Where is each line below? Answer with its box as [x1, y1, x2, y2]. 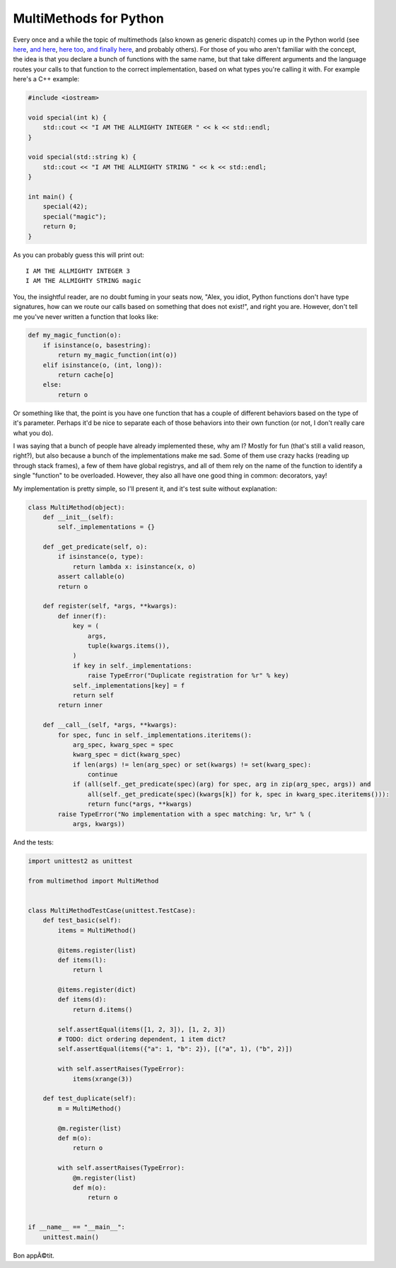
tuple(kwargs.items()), [87, 642, 170, 650]
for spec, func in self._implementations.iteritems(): [57, 731, 252, 739]
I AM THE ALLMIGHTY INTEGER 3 [25, 267, 131, 275]
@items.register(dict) [57, 986, 137, 994]
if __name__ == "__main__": [28, 1223, 125, 1231]
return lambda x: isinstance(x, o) [72, 562, 196, 571]
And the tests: [13, 838, 54, 847]
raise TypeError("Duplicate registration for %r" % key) [87, 672, 289, 680]
